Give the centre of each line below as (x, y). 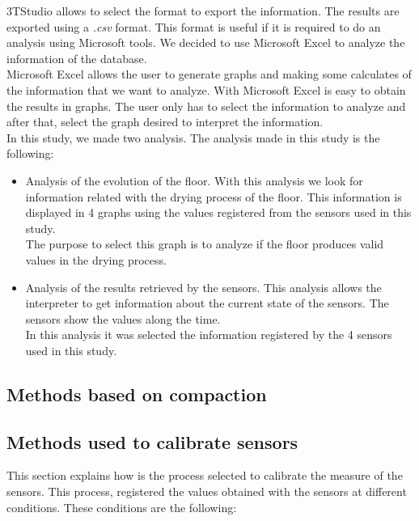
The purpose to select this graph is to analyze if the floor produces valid (205, 244)
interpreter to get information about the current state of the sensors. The (207, 303)
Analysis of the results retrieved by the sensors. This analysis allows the (203, 287)
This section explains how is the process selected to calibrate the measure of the (205, 475)
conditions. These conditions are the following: (122, 507)
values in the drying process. (96, 259)
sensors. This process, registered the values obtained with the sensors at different (207, 491)
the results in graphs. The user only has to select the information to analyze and (206, 106)
